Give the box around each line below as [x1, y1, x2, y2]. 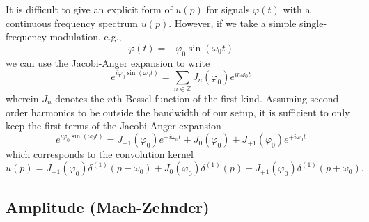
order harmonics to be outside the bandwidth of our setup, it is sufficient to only [6, 104, 350, 119]
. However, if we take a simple [168, 15, 297, 30]
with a [283, 2, 311, 16]
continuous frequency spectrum [6, 15, 139, 30]
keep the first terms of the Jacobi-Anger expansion [6, 118, 221, 133]
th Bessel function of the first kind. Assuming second [113, 90, 339, 105]
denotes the [55, 90, 104, 105]
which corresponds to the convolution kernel [6, 147, 194, 161]
